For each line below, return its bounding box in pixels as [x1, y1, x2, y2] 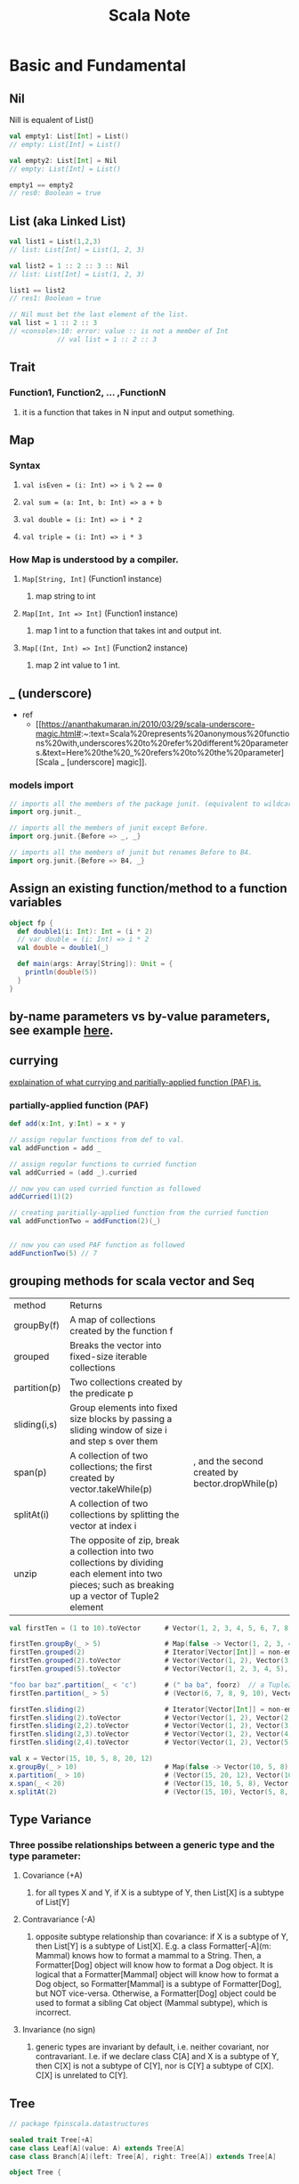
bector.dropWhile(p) [193, 1476, 279, 1489]
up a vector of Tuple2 [69, 1590, 160, 1602]
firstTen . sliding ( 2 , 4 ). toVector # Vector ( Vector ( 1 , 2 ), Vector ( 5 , [9, 1738, 293, 1747]
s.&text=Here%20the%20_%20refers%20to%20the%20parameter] [35, 748, 285, 758]
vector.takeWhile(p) [69, 1483, 153, 1495]
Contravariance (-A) [21, 1914, 96, 1925]
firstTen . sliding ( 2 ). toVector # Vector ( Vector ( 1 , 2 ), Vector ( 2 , [9, 1713, 293, 1722]
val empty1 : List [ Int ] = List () [9, 132, 129, 141]
